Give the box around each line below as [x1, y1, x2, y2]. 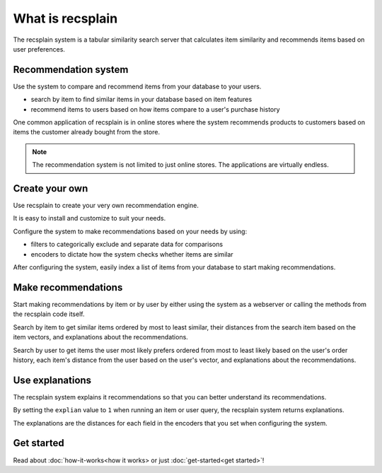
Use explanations [13, 374, 92, 386]
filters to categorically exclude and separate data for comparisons [30, 240, 223, 249]
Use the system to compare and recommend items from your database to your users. [13, 82, 262, 90]
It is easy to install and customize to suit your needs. [13, 214, 166, 223]
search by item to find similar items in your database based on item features [30, 95, 253, 104]
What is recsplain [13, 11, 118, 26]
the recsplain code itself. [13, 310, 85, 318]
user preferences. [13, 45, 65, 53]
